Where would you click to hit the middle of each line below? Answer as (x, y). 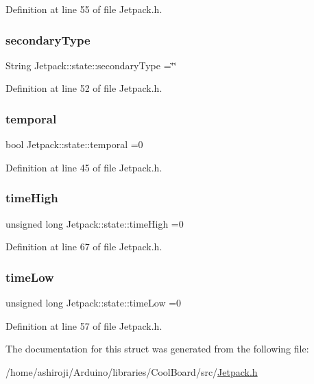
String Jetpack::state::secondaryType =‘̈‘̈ (91, 65)
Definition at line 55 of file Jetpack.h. (84, 9)
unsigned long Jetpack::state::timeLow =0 (94, 303)
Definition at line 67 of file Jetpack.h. (84, 247)
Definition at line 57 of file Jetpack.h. (84, 325)
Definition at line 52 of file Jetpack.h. (84, 88)
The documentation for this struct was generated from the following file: (157, 349)
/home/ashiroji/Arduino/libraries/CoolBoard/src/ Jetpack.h (132, 371)
